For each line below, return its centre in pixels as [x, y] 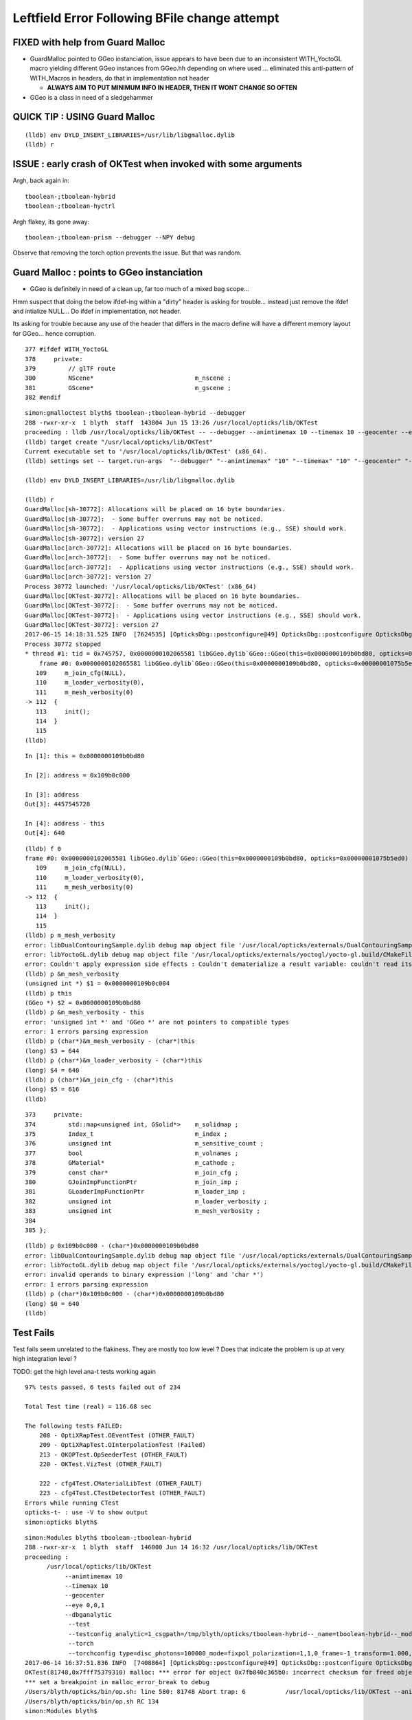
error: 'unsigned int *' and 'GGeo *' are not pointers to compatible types [157, 1022]
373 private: [54, 1115]
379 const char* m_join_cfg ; [132, 1172]
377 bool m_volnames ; [132, 1153]
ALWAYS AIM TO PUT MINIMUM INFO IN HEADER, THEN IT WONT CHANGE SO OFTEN [172, 88]
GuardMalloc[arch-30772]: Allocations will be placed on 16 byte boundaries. [159, 548]
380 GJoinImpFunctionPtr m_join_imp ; [132, 1182]
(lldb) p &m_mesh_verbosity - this [85, 1012]
